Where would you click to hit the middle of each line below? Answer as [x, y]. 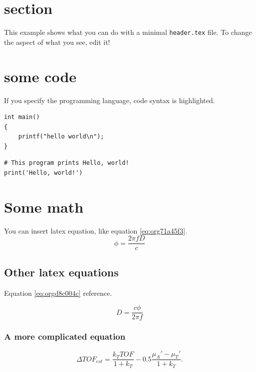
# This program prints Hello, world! [67, 163]
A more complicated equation [65, 336]
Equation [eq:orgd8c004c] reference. [58, 293]
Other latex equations [61, 272]
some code [40, 76]
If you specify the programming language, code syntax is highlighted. [110, 100]
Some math [44, 206]
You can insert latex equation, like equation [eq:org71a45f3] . [96, 230]
